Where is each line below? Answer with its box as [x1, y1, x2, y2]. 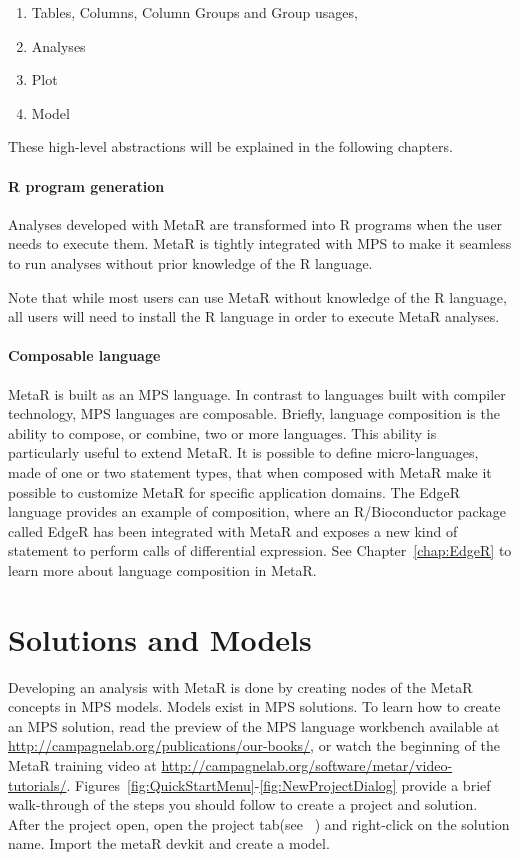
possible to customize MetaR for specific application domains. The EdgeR [8, 481, 461, 502]
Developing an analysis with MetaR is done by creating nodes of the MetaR [8, 676, 473, 697]
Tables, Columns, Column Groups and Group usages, [31, 2, 358, 22]
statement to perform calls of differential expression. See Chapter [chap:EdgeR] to [8, 540, 512, 561]
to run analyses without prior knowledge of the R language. [8, 252, 373, 273]
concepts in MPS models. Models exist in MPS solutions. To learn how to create [8, 696, 501, 717]
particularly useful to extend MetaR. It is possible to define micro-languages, [8, 442, 479, 463]
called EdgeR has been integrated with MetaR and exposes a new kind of [8, 520, 458, 541]
